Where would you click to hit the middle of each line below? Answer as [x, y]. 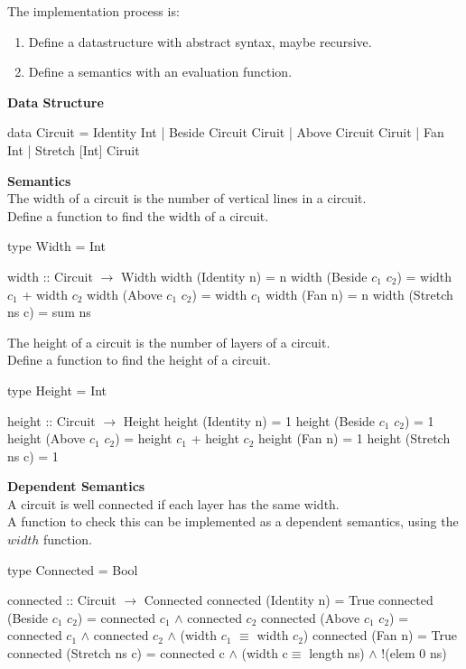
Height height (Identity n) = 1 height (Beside [249, 420]
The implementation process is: [93, 11]
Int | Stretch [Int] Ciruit [74, 149]
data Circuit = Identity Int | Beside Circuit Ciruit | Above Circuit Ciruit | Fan [226, 132]
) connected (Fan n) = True [380, 635]
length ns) [337, 653]
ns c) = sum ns [49, 312]
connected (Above [311, 617]
